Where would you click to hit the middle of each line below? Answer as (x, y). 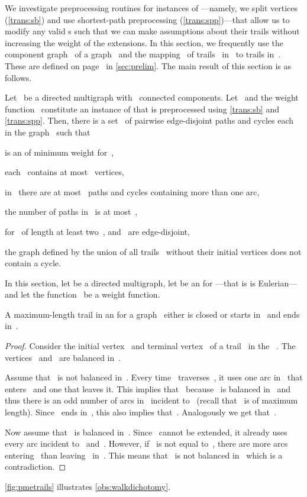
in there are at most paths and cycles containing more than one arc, (132, 191)
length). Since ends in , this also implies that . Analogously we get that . (140, 412)
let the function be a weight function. (91, 294)
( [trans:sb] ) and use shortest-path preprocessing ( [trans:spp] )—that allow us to (147, 19)
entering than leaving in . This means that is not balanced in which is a (144, 455)
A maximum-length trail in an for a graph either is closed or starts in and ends (152, 314)
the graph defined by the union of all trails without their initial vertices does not (153, 251)
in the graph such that (48, 132)
